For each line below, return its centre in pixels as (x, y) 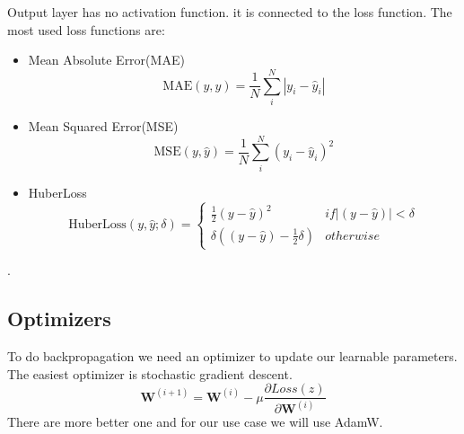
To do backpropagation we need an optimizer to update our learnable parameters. (232, 355)
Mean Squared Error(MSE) (103, 125)
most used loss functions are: (86, 29)
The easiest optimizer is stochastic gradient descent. (150, 373)
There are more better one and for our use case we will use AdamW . (195, 422)
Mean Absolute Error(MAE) (106, 60)
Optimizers (59, 319)
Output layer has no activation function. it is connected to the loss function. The (230, 12)
